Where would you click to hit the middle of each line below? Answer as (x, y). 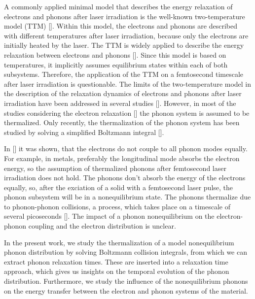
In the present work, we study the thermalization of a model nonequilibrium (119, 242)
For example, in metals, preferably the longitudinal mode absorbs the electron (122, 158)
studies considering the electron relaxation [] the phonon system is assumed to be (127, 113)
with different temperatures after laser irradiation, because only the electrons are (126, 35)
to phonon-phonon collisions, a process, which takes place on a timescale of (117, 206)
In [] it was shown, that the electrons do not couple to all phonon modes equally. (126, 149)
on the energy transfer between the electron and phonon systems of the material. (126, 290)
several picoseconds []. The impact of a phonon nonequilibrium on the (109, 216)
